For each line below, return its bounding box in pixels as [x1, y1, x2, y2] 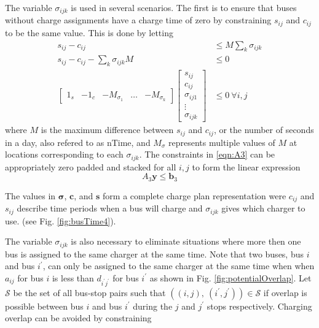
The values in [5, 189, 56, 202]
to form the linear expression [192, 160, 301, 173]
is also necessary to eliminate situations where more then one [71, 235, 301, 248]
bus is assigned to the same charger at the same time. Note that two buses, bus [5, 247, 304, 260]
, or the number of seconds [213, 123, 314, 136]
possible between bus [5, 299, 84, 312]
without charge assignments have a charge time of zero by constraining [5, 13, 272, 26]
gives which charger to [221, 202, 305, 215]
